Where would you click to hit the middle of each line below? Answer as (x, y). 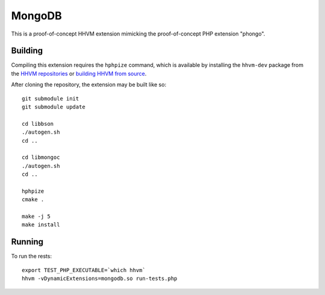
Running (27, 242)
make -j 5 (36, 216)
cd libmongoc (41, 157)
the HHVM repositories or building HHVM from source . (79, 73)
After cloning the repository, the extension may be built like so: (89, 85)
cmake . (33, 200)
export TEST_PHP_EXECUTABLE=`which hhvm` (84, 270)
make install (41, 225)
